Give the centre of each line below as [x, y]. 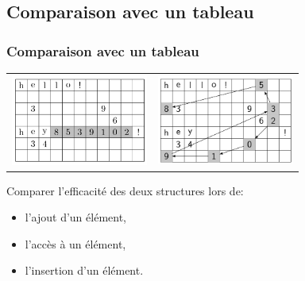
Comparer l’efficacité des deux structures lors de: [125, 190]
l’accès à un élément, [75, 243]
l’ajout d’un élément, [75, 217]
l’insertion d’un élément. [84, 270]
